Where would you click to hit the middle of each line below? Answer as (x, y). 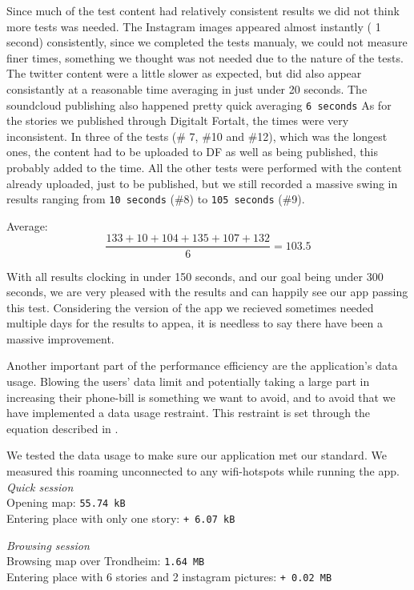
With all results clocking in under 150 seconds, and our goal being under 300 (195, 276)
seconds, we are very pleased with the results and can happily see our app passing (207, 292)
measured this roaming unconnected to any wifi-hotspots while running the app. (203, 471)
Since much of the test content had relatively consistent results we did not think (203, 10)
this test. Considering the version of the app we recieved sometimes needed (190, 307)
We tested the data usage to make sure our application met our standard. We (197, 455)
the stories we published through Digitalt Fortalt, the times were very (178, 120)
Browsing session (48, 545)
